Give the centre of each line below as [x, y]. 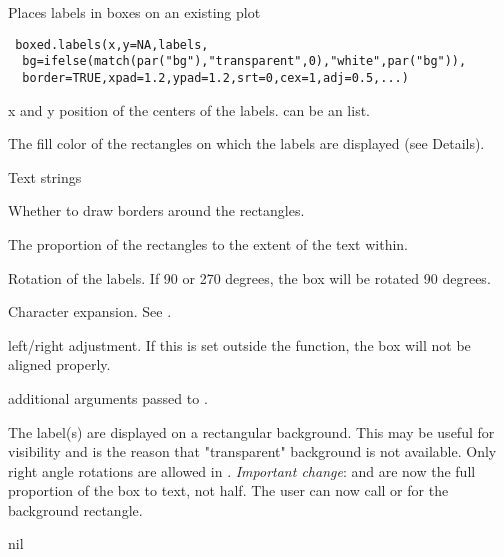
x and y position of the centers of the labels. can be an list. [189, 109]
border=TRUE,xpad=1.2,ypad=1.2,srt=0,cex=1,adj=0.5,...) [215, 77]
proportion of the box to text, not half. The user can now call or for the [228, 490]
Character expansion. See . [90, 311]
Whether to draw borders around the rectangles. [156, 210]
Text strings [45, 176]
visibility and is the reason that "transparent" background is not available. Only [252, 451]
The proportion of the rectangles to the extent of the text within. [208, 243]
